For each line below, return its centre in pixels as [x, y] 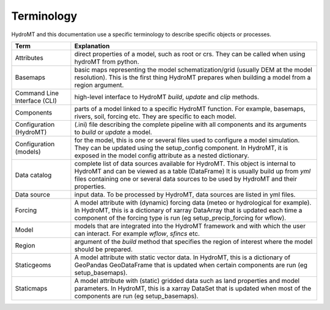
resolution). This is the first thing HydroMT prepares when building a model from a [193, 77]
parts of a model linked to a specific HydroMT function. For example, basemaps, [190, 108]
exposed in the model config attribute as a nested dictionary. [162, 155]
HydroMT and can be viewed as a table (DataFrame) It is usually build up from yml [193, 171]
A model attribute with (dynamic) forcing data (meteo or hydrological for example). [193, 202]
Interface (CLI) [36, 100]
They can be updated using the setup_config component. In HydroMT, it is [181, 148]
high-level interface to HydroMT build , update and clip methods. [167, 97]
